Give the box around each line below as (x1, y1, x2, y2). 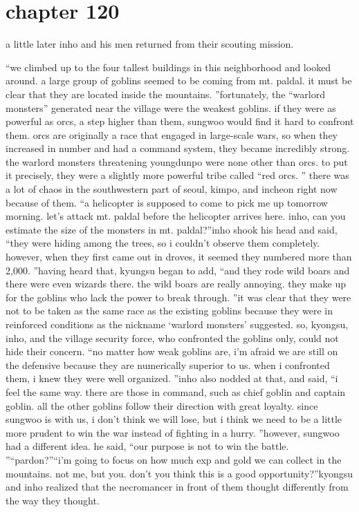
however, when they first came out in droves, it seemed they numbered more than (6, 249, 352, 264)
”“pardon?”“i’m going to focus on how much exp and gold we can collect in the (6, 452, 342, 466)
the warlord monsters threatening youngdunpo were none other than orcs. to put (6, 154, 348, 169)
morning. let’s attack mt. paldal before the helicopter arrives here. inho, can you (6, 209, 346, 223)
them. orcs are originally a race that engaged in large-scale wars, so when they (6, 127, 338, 142)
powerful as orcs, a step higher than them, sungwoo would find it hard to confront (6, 114, 354, 129)
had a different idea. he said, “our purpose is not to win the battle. (6, 439, 289, 453)
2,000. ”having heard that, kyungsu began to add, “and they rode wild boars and (6, 263, 350, 277)
